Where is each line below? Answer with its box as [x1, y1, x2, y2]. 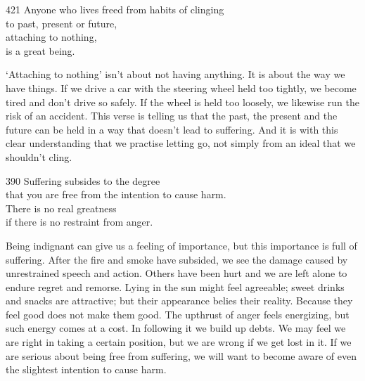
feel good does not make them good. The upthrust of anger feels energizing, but [6, 306, 350, 321]
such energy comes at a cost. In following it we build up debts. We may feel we [6, 321, 346, 335]
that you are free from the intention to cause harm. [6, 187, 226, 202]
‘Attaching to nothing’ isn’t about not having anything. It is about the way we [6, 67, 345, 82]
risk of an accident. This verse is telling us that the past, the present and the [6, 108, 338, 123]
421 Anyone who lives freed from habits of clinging [6, 2, 224, 16]
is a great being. [6, 43, 75, 58]
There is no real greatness [6, 200, 117, 215]
